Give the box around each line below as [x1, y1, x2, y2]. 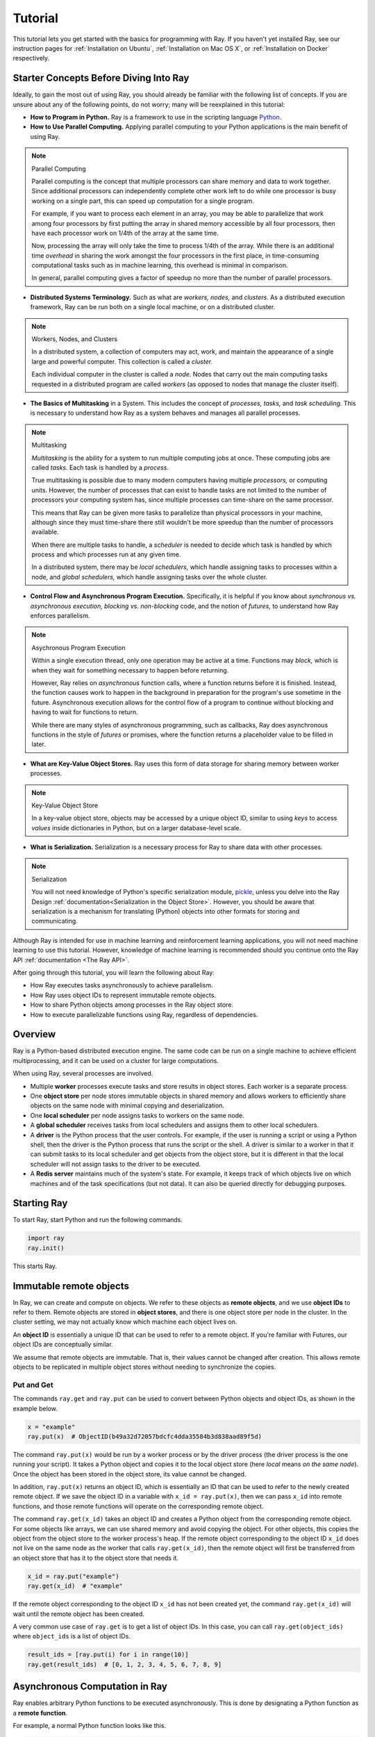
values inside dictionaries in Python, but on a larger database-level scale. [31, 823, 242, 832]
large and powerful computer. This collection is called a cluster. [31, 357, 213, 365]
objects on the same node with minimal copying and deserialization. [30, 1101, 225, 1110]
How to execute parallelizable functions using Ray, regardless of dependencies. [30, 1010, 258, 1019]
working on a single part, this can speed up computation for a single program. [31, 197, 255, 205]
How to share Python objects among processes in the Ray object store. [30, 1001, 234, 1009]
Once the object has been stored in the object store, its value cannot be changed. [12, 1470, 247, 1478]
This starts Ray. [12, 1262, 58, 1270]
